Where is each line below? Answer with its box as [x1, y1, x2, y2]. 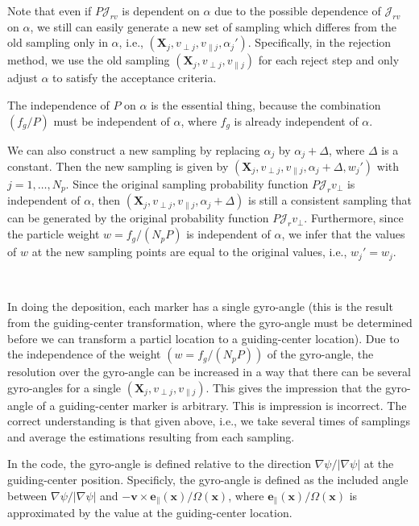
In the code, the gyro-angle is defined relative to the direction [7, 455, 312, 472]
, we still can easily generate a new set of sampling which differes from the [30, 18, 397, 35]
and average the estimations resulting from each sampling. [7, 428, 295, 445]
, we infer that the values [281, 226, 405, 242]
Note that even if [7, 2, 92, 19]
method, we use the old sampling [7, 52, 170, 68]
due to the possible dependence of [214, 2, 381, 19]
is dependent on [122, 2, 200, 19]
